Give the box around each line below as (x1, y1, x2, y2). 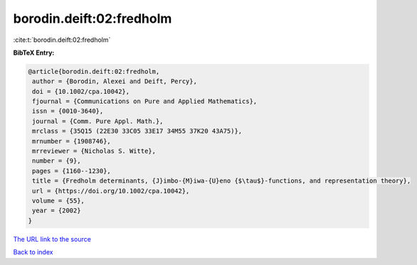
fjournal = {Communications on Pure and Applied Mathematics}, (32, 97, 258, 106)
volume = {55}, (32, 197, 85, 205)
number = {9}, (32, 157, 81, 165)
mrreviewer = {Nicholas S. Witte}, (32, 147, 157, 156)
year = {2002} (32, 207, 81, 215)
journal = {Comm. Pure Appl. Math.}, (32, 117, 164, 125)
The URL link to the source (13, 234, 92, 243)
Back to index (13, 248, 53, 256)
